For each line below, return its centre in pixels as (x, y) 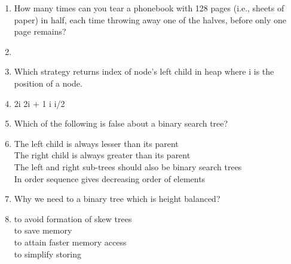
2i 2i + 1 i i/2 (39, 103)
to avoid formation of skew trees (73, 218)
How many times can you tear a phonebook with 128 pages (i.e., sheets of (149, 8)
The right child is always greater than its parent (102, 155)
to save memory (43, 230)
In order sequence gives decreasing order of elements (110, 178)
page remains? (40, 31)
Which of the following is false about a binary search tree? (121, 123)
